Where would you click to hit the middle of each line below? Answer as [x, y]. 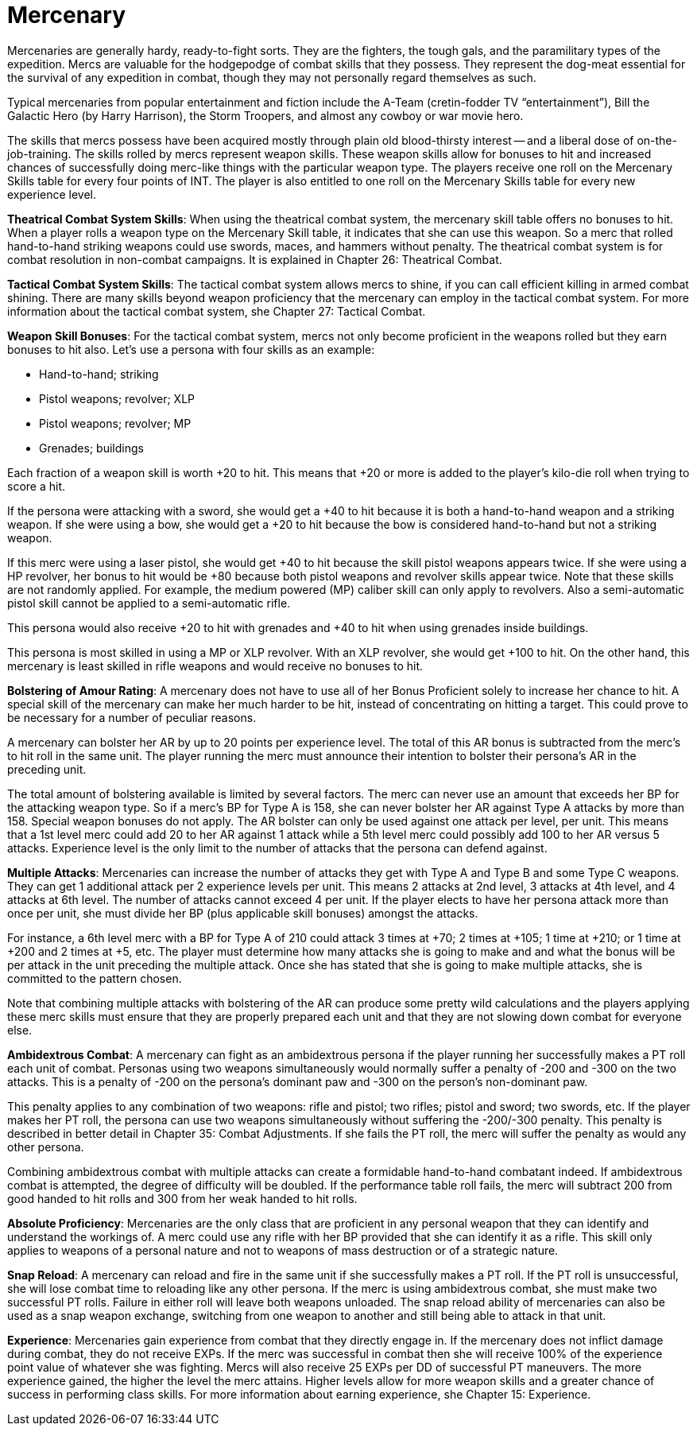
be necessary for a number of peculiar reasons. [132, 717]
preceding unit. [47, 769]
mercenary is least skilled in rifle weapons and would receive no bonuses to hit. [215, 666]
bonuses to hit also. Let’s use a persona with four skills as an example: [191, 349]
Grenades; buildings [91, 448]
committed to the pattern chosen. [95, 978]
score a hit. [37, 486]
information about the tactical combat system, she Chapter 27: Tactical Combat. [217, 311]
